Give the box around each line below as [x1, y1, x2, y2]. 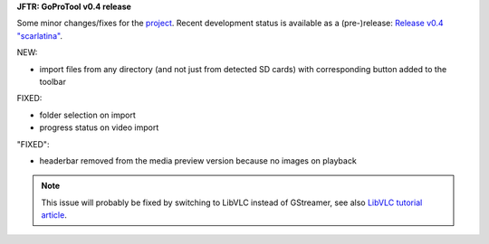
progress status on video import [39, 122, 159, 133]
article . [41, 210, 67, 221]
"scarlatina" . [16, 30, 63, 41]
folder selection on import [39, 109, 136, 120]
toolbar [39, 76, 67, 87]
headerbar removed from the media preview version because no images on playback [39, 155, 357, 166]
